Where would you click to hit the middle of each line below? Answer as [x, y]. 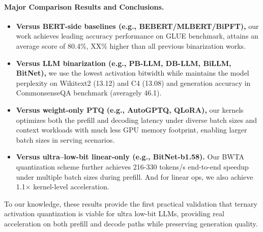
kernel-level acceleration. [71, 187]
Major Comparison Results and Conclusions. [84, 6]
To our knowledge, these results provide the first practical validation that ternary [131, 203]
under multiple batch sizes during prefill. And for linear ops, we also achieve [135, 176]
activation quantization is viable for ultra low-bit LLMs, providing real [114, 213]
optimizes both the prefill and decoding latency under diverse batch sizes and [137, 120]
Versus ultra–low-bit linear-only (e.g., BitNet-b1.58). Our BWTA [130, 157]
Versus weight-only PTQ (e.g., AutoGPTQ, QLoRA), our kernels [130, 109]
